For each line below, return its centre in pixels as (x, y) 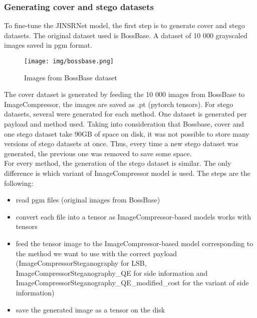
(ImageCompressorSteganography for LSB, (81, 263)
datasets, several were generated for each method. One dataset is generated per (125, 114)
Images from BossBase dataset (71, 77)
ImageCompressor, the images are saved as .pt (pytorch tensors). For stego (119, 104)
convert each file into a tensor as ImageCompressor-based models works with (134, 216)
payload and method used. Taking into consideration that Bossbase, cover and (124, 124)
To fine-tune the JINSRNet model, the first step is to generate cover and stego (124, 25)
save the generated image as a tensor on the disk (90, 309)
